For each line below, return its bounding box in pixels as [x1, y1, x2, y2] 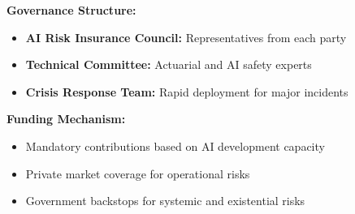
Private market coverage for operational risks [25, 165, 250, 182]
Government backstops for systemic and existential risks [25, 192, 305, 209]
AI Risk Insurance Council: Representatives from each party [25, 28, 347, 45]
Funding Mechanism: [6, 110, 126, 127]
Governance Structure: [6, 2, 136, 18]
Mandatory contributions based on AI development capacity [25, 137, 325, 154]
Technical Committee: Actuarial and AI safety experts [25, 56, 312, 73]
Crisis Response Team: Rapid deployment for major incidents [25, 83, 349, 100]
